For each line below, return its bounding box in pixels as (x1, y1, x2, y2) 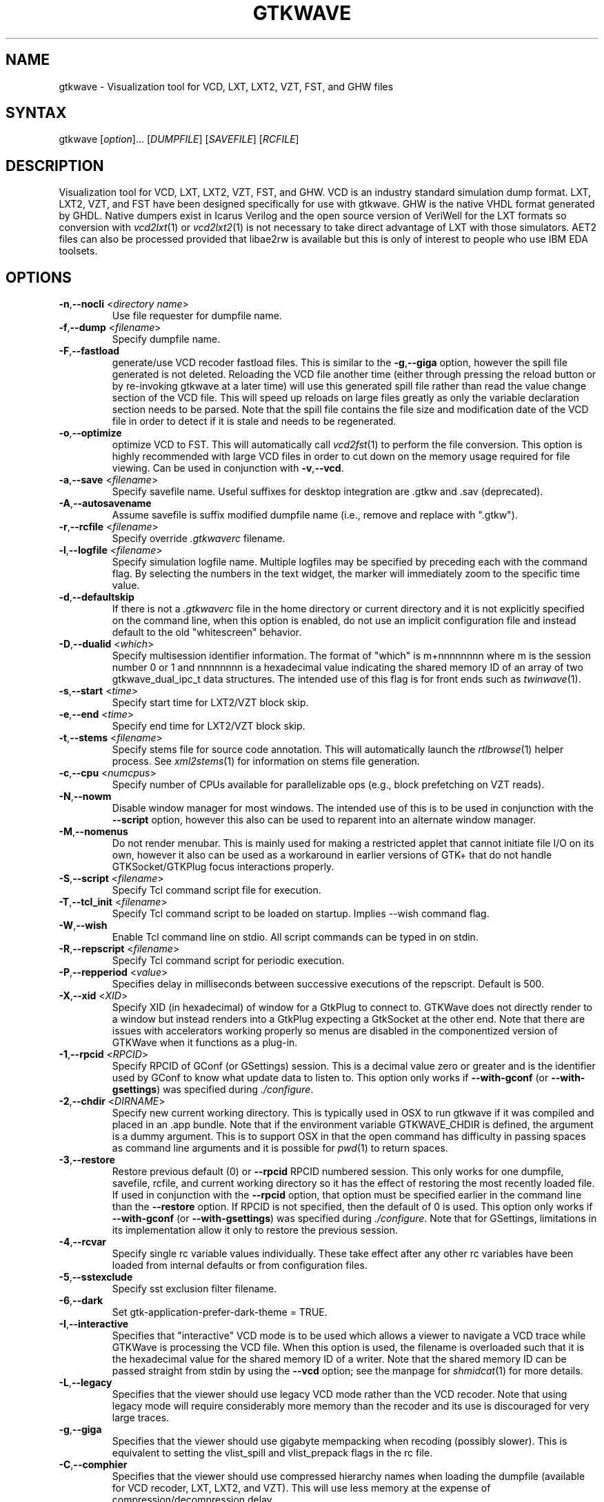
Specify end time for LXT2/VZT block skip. (112, 720, 305, 732)
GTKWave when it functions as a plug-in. (112, 1037, 298, 1049)
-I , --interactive (59, 1318, 129, 1330)
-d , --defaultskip (59, 591, 134, 603)
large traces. (112, 1412, 170, 1424)
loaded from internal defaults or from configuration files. (112, 1259, 368, 1272)
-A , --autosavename (59, 497, 152, 510)
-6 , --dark (59, 1294, 103, 1307)
